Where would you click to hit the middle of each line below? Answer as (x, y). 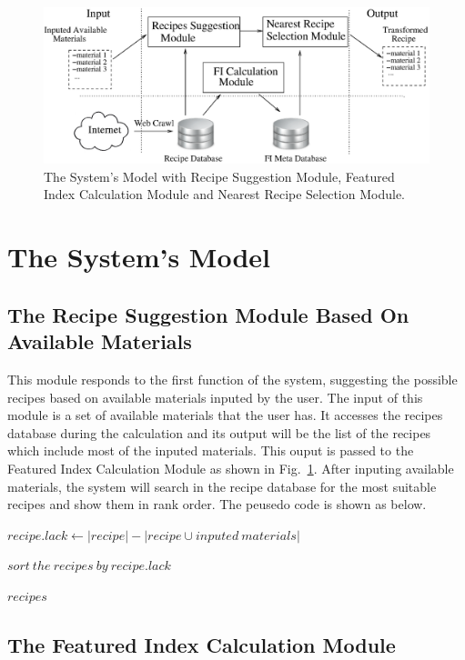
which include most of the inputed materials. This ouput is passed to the (211, 450)
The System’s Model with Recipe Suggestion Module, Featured (219, 176)
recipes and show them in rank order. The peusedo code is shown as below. (217, 504)
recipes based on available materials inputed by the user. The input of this (215, 397)
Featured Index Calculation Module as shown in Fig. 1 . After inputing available (231, 468)
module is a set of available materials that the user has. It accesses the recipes (225, 415)
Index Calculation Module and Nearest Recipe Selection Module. (224, 194)
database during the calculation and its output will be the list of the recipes (219, 432)
